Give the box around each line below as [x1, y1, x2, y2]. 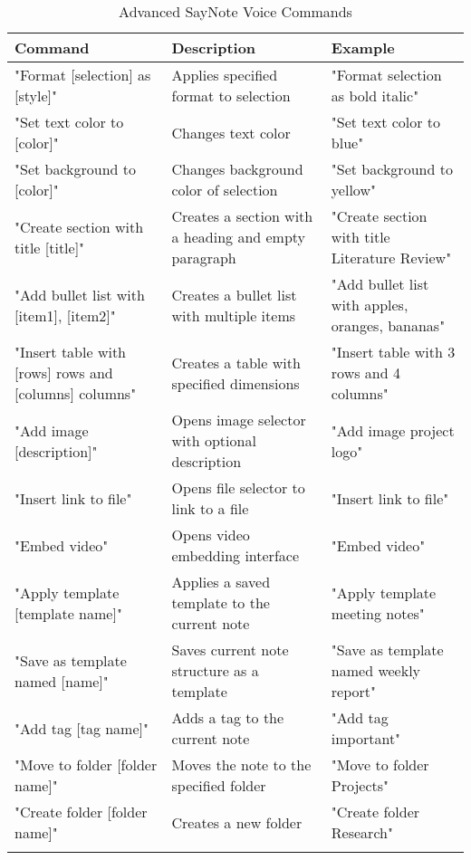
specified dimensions [171, 372, 300, 394]
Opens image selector [171, 409, 306, 430]
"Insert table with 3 [331, 341, 456, 362]
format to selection [171, 85, 291, 106]
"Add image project [331, 419, 455, 441]
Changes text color [171, 121, 291, 143]
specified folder [171, 775, 266, 796]
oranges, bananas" [331, 315, 446, 336]
